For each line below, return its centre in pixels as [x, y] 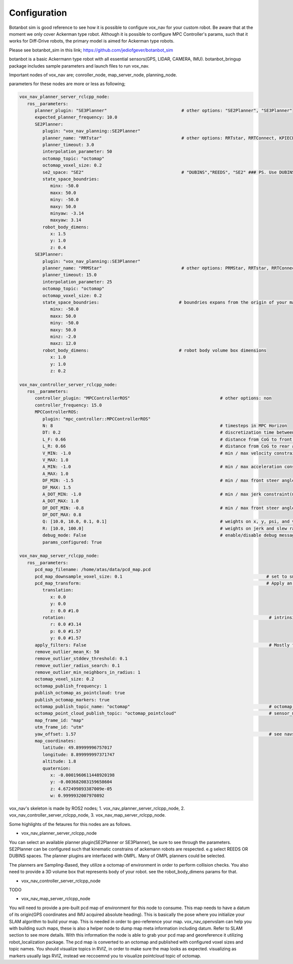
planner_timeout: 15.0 [70, 275]
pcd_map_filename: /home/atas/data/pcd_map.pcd [93, 570]
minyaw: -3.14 [67, 213]
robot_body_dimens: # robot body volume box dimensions [154, 350]
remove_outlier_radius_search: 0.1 [77, 665]
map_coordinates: [56, 741]
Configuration [38, 13]
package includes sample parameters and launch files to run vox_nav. [79, 66]
